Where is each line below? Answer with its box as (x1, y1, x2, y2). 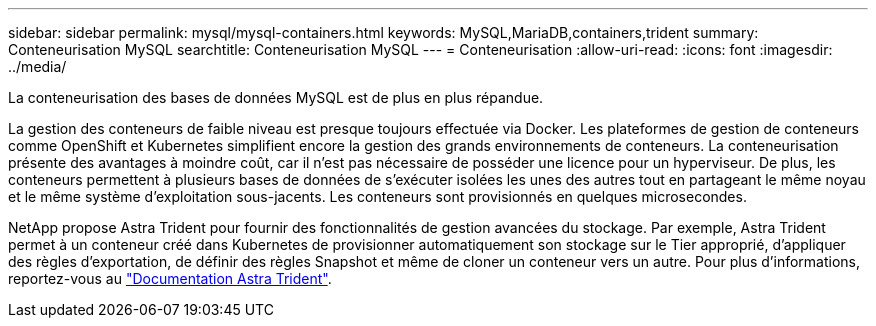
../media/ (8, 58, 67, 75)
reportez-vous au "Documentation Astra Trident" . (8, 270, 332, 287)
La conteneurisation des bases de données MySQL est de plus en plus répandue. (8, 89, 544, 106)
